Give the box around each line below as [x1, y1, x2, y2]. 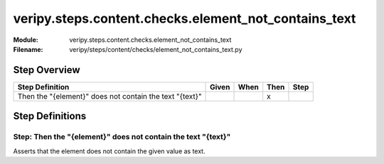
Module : [13, 35, 38, 44]
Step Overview [13, 64, 81, 76]
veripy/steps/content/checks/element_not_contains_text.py [69, 45, 242, 53]
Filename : [13, 45, 43, 53]
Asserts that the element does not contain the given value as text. [13, 146, 206, 155]
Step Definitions [13, 110, 87, 122]
